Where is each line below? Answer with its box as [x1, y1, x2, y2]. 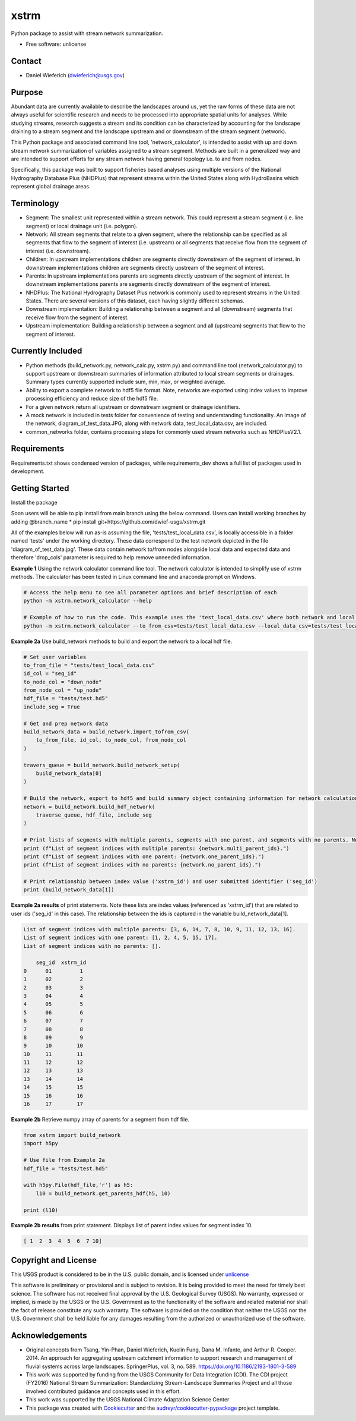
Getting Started [11, 483, 69, 493]
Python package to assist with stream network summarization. [11, 30, 164, 37]
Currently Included [11, 346, 82, 356]
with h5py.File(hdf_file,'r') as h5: [23, 1181, 133, 1189]
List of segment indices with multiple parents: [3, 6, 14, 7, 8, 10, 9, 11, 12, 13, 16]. [23, 926, 296, 932]
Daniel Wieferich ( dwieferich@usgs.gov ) [26, 71, 125, 78]
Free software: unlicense [26, 40, 87, 48]
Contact [11, 56, 42, 66]
